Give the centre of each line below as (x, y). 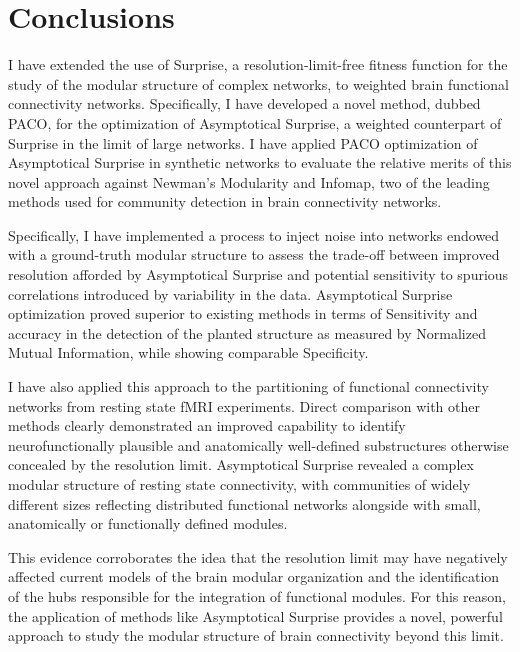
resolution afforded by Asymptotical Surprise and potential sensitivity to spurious (258, 274)
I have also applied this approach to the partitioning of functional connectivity (248, 386)
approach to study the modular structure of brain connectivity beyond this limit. (256, 635)
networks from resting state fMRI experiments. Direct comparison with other (244, 405)
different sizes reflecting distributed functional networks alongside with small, (244, 503)
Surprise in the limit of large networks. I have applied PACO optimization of (243, 142)
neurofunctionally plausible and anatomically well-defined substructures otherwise (258, 444)
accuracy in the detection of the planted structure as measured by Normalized (247, 332)
